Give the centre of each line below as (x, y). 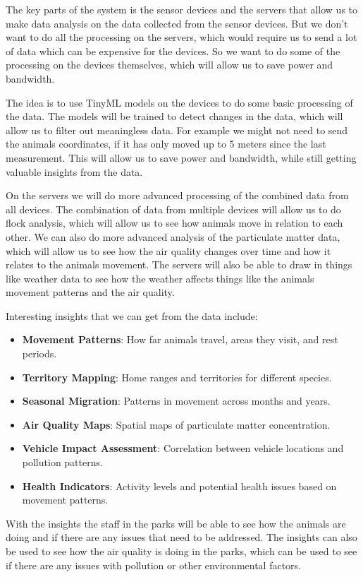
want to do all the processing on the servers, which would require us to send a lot (181, 37)
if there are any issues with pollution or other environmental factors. (154, 565)
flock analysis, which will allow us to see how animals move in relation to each (174, 223)
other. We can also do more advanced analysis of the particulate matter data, (173, 236)
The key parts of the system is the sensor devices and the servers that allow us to (181, 9)
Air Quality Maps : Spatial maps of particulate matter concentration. (176, 424)
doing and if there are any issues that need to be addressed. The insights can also (181, 537)
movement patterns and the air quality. (90, 292)
